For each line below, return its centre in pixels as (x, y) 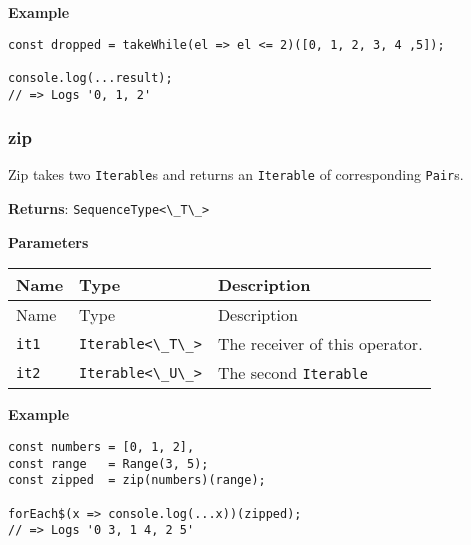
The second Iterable (292, 373)
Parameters (48, 241)
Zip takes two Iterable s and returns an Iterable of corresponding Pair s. (236, 174)
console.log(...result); (90, 77)
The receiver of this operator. (320, 344)
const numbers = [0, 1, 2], (101, 446)
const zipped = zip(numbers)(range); (137, 480)
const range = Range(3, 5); (108, 463)
